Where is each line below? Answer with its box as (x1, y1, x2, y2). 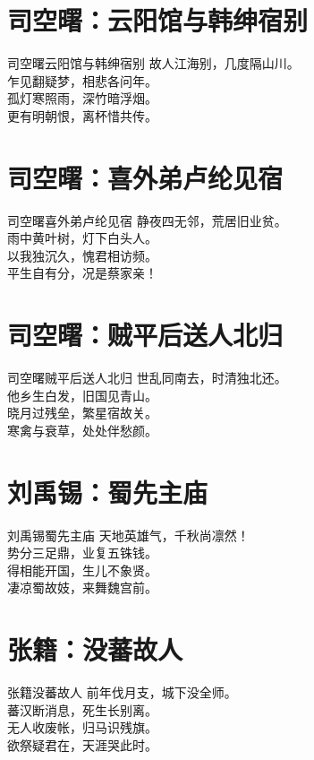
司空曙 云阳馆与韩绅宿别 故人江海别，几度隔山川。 (7, 54, 300, 73)
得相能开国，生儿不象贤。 (7, 560, 157, 579)
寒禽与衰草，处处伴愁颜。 (7, 420, 157, 439)
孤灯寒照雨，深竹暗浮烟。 (7, 89, 157, 108)
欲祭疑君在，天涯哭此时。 (7, 735, 157, 754)
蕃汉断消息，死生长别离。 (7, 700, 157, 719)
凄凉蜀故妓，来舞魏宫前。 (7, 578, 157, 597)
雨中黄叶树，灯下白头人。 (7, 229, 157, 247)
